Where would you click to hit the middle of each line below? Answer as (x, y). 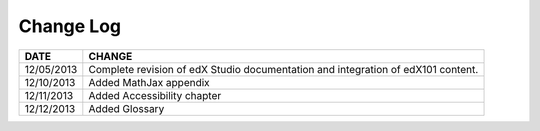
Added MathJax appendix (149, 82)
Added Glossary (126, 108)
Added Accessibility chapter (155, 95)
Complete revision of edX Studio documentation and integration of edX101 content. (283, 69)
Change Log (70, 26)
